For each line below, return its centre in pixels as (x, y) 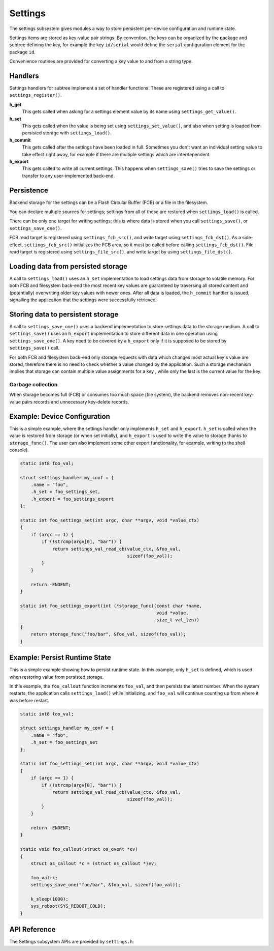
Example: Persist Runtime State (60, 658)
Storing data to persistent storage (64, 314)
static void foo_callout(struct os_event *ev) (79, 849)
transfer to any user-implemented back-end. (68, 176)
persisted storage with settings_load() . (67, 133)
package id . (22, 52)
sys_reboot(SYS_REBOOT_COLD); (68, 906)
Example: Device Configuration (60, 416)
